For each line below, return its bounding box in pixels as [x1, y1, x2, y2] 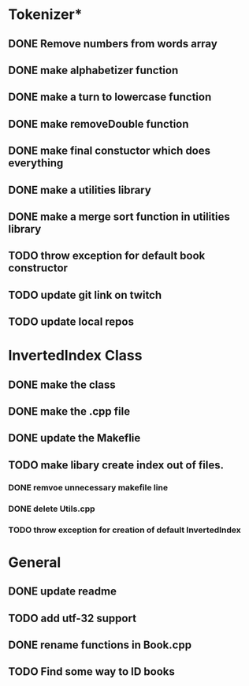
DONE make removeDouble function [8, 117, 189, 131]
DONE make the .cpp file [8, 405, 131, 419]
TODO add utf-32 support [8, 611, 136, 624]
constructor [8, 262, 69, 275]
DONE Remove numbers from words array [8, 37, 218, 50]
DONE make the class [8, 378, 116, 391]
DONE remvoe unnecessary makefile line [8, 482, 168, 493]
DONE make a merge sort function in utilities [8, 210, 230, 223]
